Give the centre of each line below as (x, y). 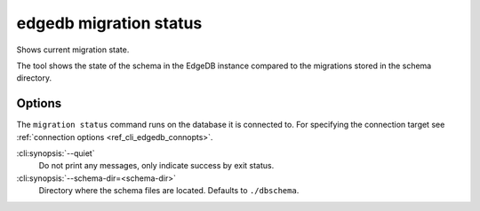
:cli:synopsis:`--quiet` (56, 153)
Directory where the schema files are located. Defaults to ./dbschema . (169, 191)
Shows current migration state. (73, 50)
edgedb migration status (109, 23)
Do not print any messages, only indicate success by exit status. (156, 166)
